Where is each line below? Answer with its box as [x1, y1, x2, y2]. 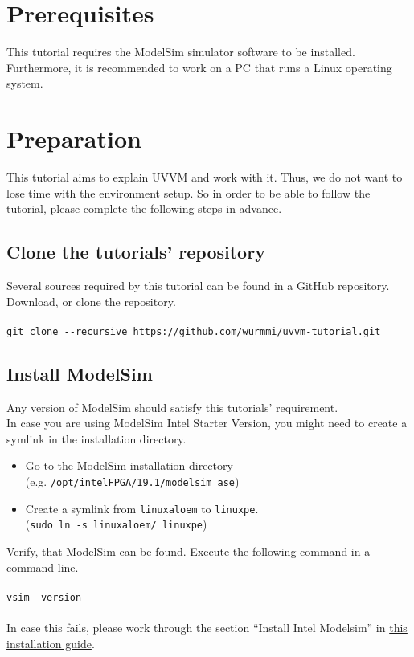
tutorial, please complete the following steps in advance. [6, 200, 282, 217]
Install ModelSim [6, 361, 153, 386]
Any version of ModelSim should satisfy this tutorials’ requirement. [6, 398, 338, 415]
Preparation [6, 122, 141, 155]
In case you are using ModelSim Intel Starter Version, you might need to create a [6, 414, 408, 431]
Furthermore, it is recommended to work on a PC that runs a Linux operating [6, 59, 392, 75]
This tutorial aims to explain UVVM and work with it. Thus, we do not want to [6, 169, 403, 186]
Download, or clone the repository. [6, 292, 176, 309]
